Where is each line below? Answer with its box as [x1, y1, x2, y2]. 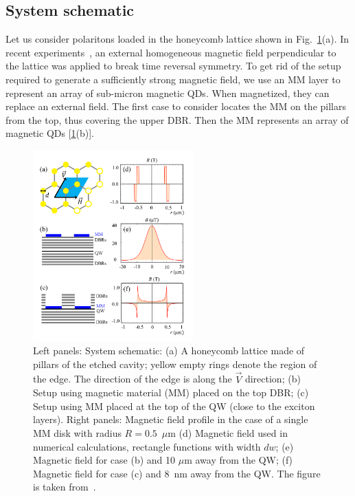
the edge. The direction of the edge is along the [33, 371, 232, 386]
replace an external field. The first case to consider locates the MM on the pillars [5, 99, 346, 114]
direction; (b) [244, 371, 301, 386]
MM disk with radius [33, 425, 122, 440]
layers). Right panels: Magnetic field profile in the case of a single [33, 412, 308, 427]
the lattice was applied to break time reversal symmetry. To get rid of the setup [5, 58, 341, 73]
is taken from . [33, 479, 96, 494]
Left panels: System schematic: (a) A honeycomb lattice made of [33, 343, 305, 358]
